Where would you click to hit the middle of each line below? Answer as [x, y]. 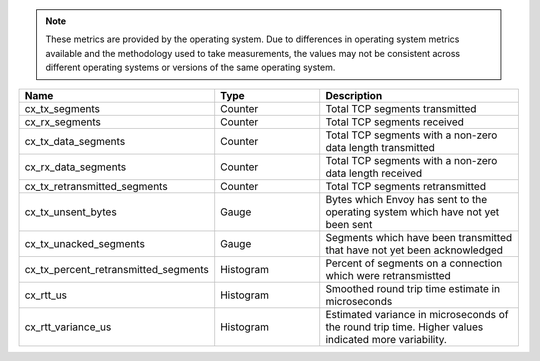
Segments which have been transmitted [419, 237]
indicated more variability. [386, 339]
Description [354, 95]
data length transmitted [380, 147]
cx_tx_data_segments [75, 141]
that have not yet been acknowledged [414, 250]
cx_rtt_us [46, 295]
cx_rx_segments [63, 122]
